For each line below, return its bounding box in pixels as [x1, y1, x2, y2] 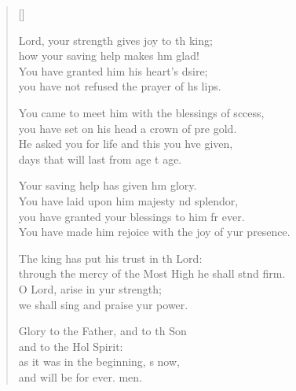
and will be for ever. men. [18, 368, 142, 385]
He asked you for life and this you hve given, [18, 135, 233, 152]
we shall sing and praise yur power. [18, 296, 188, 312]
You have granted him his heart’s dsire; [18, 62, 208, 79]
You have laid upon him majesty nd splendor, [18, 192, 239, 208]
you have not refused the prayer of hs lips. [18, 78, 221, 94]
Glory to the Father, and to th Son [18, 323, 187, 339]
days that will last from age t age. [18, 150, 182, 167]
